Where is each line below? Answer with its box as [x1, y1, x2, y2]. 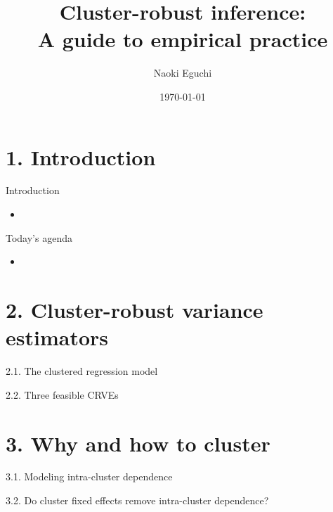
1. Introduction [6, 142, 156, 171]
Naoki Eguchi [153, 65, 212, 80]
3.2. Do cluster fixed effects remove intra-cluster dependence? [6, 493, 269, 508]
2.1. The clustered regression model [6, 364, 158, 378]
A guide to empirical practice [37, 25, 328, 53]
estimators [6, 323, 108, 352]
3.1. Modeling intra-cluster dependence [6, 469, 173, 484]
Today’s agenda [6, 230, 72, 245]
